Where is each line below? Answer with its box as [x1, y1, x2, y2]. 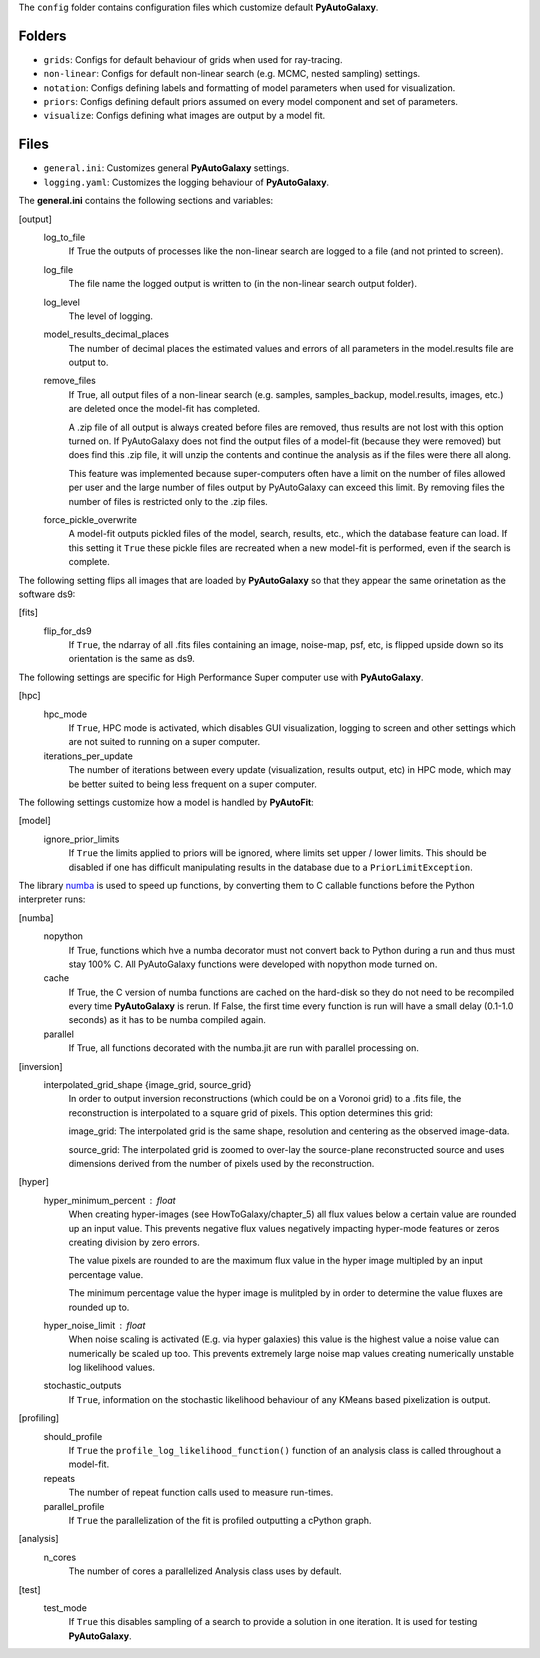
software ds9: [18, 588, 76, 600]
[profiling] [18, 1412, 60, 1424]
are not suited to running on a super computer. [68, 736, 260, 748]
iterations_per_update [43, 750, 134, 762]
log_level [43, 296, 80, 308]
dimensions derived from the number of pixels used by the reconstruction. [68, 1157, 375, 1169]
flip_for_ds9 [43, 625, 92, 637]
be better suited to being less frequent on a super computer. [68, 778, 317, 790]
